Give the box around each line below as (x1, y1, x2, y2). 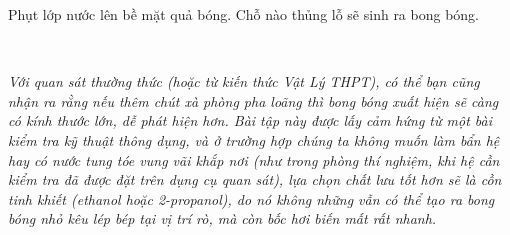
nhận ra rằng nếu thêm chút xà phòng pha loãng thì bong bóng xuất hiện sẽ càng (8, 90, 499, 111)
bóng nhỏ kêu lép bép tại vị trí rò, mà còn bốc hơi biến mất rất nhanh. (8, 208, 437, 229)
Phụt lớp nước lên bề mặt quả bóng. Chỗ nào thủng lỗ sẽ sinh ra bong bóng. (8, 4, 480, 24)
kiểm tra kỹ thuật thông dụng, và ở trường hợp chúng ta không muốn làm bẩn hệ (8, 129, 500, 150)
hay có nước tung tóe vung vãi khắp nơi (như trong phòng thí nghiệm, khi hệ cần (8, 149, 500, 170)
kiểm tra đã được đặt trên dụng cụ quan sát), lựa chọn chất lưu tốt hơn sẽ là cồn (8, 169, 502, 190)
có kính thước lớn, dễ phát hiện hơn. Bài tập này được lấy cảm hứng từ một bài (8, 110, 492, 131)
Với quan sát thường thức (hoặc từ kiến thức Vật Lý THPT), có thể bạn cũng (8, 71, 480, 92)
